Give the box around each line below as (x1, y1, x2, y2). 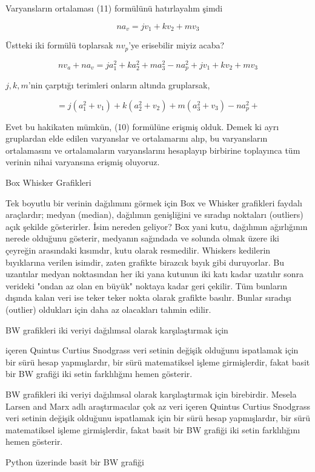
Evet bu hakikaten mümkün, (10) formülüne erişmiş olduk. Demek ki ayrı (5, 120, 279, 133)
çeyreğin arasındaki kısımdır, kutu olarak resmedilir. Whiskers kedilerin (5, 243, 271, 256)
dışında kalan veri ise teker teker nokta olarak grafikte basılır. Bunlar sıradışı (5, 291, 291, 304)
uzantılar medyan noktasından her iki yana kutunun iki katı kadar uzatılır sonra (5, 267, 303, 280)
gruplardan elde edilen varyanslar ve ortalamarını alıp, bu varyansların (5, 132, 268, 145)
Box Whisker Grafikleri (5, 176, 91, 188)
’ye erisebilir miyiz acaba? (128, 39, 225, 51)
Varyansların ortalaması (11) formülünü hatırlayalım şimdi (5, 2, 223, 14)
